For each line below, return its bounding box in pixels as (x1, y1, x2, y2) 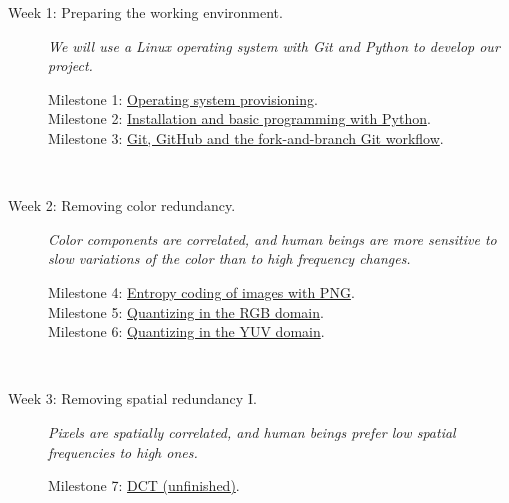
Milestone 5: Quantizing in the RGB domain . (48, 301, 324, 322)
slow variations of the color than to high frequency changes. (48, 248, 411, 269)
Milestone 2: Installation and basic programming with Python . (48, 108, 431, 129)
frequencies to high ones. (48, 441, 198, 462)
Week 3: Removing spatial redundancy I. (8, 388, 257, 409)
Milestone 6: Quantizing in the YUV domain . (48, 321, 325, 342)
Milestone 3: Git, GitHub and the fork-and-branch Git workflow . (48, 127, 444, 148)
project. (48, 55, 93, 76)
